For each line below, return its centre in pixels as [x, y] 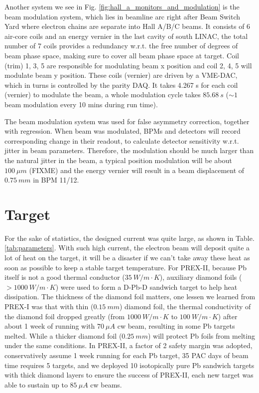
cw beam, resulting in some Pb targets [176, 326]
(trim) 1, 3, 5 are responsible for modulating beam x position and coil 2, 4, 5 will [128, 65]
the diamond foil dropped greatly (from [65, 316]
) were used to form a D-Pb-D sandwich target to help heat [146, 287]
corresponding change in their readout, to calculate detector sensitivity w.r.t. [122, 140]
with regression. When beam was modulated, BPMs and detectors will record [123, 131]
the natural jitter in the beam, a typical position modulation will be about [118, 160]
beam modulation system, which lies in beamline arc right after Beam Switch [123, 16]
